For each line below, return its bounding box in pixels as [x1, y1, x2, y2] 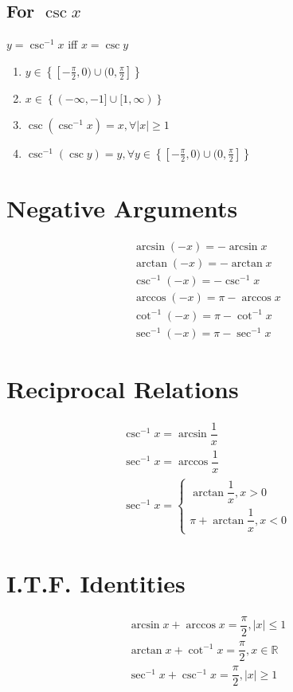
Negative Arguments [6, 191, 238, 224]
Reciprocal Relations [6, 372, 239, 405]
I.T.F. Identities [6, 566, 186, 599]
